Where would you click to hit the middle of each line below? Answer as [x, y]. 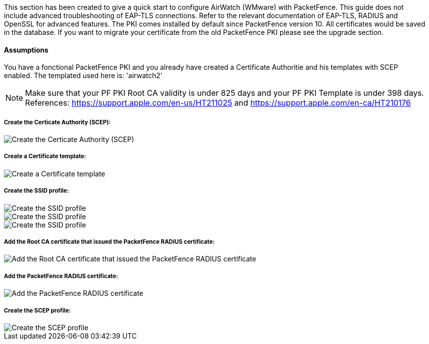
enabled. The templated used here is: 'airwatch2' [83, 76]
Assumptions [26, 50]
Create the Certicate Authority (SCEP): [57, 122]
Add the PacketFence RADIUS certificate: [61, 276]
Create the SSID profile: [37, 191]
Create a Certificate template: [45, 157]
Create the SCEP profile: [37, 310]
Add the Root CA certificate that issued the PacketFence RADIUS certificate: [109, 242]
